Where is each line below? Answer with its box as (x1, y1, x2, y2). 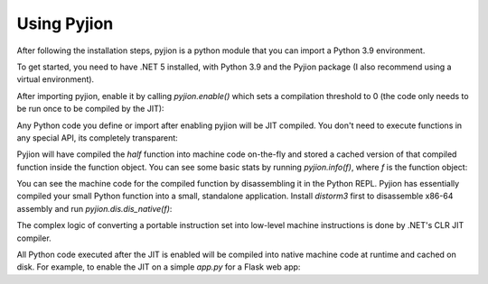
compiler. (16, 233, 52, 243)
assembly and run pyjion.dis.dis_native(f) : (16, 203, 173, 214)
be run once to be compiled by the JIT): (16, 104, 164, 115)
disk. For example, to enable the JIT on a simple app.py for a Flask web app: (16, 261, 301, 272)
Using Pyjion (16, 14, 114, 33)
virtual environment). (16, 74, 95, 85)
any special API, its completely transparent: (16, 132, 178, 143)
